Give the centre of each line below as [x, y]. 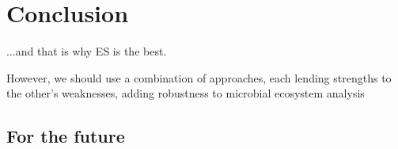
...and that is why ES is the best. [87, 51]
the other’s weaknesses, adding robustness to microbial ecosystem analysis [186, 93]
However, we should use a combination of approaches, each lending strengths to [199, 77]
